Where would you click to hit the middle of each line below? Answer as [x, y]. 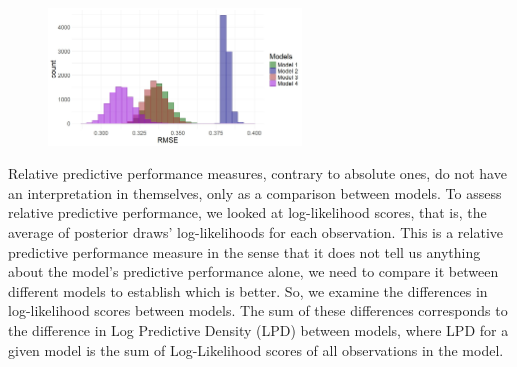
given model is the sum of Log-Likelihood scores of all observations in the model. [256, 349]
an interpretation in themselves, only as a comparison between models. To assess [255, 192]
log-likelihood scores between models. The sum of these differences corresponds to [258, 310]
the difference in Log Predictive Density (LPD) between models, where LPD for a [258, 329]
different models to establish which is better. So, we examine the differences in [248, 290]
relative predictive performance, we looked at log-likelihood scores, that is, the [247, 212]
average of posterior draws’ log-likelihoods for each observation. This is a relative [255, 232]
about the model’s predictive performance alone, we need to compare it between [253, 271]
